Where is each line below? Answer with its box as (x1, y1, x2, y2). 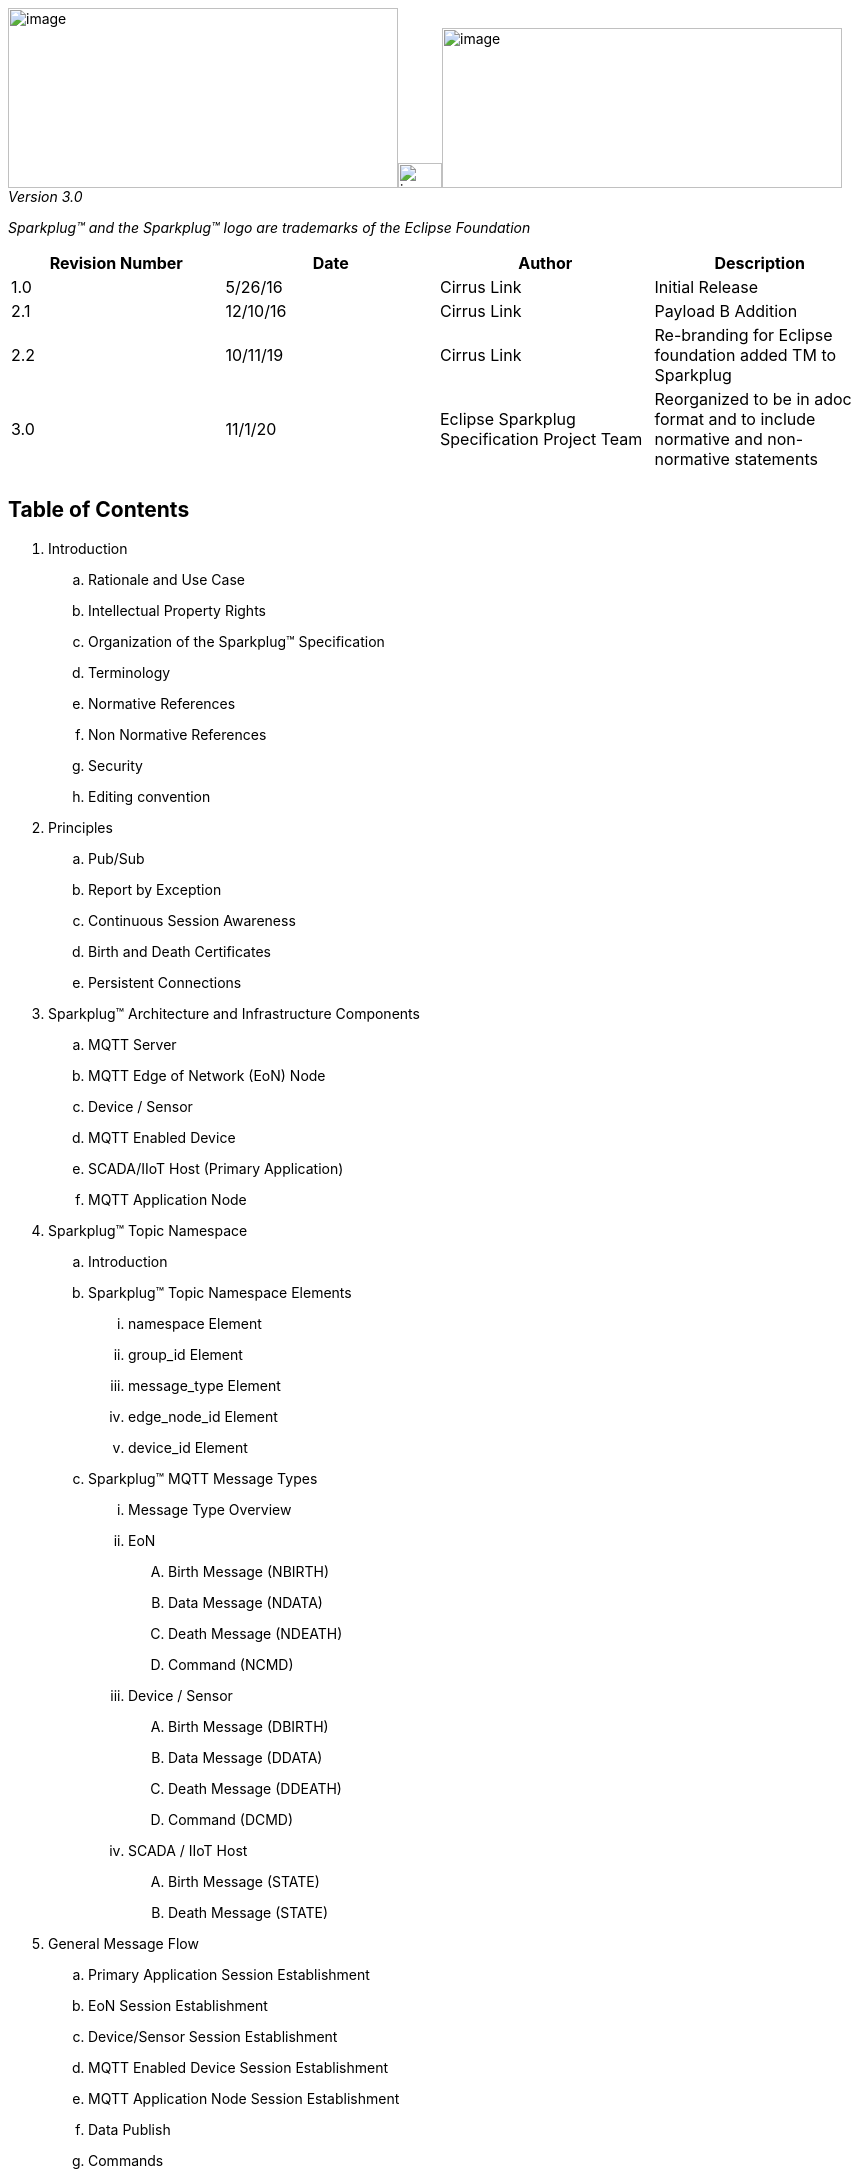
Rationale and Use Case (88, 570, 245, 588)
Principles (48, 818, 113, 836)
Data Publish (88, 2120, 171, 2138)
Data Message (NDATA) (168, 1593, 323, 1611)
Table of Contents (8, 497, 190, 523)
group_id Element (128, 1345, 243, 1363)
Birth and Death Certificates (88, 942, 271, 960)
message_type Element (128, 1376, 281, 1394)
